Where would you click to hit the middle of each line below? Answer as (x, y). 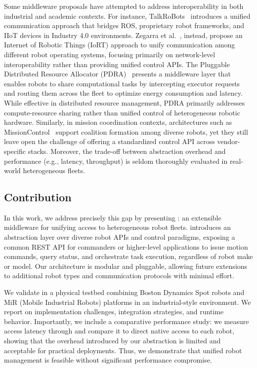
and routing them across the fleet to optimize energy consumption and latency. (123, 93)
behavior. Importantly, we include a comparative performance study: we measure (127, 321)
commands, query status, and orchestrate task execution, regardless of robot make (128, 256)
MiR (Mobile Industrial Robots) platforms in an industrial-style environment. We (128, 302)
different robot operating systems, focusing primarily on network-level (110, 54)
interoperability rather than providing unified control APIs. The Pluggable (117, 64)
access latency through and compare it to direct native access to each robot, (119, 331)
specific (15, 151)
